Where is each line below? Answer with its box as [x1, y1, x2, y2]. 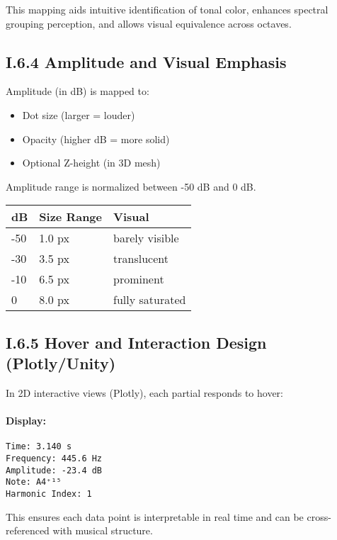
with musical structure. [52, 523, 153, 538]
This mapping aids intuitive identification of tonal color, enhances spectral [6, 2, 329, 16]
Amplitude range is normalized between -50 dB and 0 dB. [6, 179, 256, 193]
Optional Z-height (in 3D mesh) [22, 155, 161, 170]
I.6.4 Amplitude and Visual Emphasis [6, 50, 287, 72]
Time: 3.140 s [6, 441, 72, 452]
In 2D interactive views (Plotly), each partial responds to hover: [6, 385, 283, 400]
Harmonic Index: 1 [6, 488, 92, 499]
